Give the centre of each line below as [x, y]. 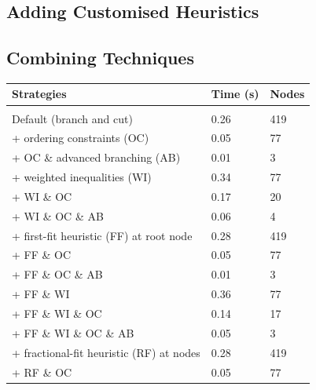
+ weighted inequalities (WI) [82, 177]
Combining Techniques [100, 58]
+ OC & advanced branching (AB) [96, 157]
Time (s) [235, 94]
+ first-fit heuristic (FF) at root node [102, 235]
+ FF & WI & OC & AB [73, 332]
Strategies [39, 94]
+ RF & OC [42, 372]
